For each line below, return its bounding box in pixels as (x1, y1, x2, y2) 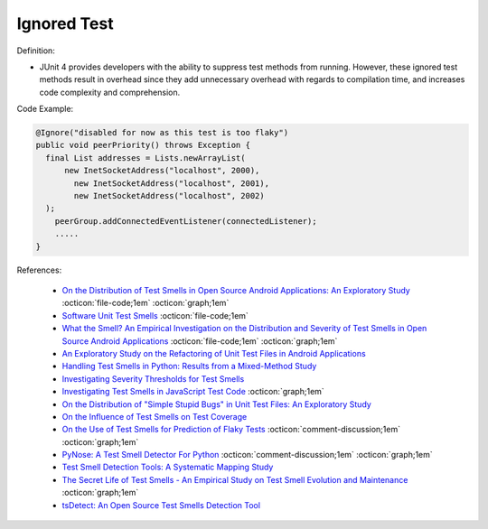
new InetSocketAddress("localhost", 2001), (73, 178, 270, 189)
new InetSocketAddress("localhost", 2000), (64, 165, 260, 176)
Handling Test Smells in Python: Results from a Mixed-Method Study (61, 361, 317, 372)
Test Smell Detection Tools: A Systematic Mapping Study (61, 461, 274, 473)
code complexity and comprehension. (39, 87, 181, 97)
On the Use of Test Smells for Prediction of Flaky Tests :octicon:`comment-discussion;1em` (61, 424, 401, 435)
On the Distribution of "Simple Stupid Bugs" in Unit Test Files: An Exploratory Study (61, 398, 372, 410)
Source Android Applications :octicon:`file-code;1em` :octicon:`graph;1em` (61, 335, 338, 347)
